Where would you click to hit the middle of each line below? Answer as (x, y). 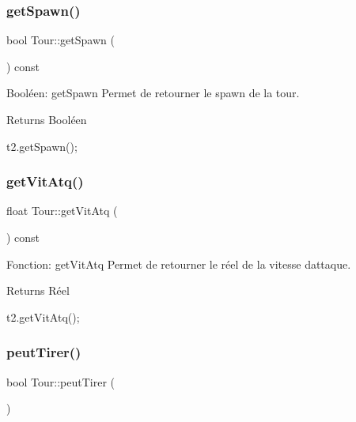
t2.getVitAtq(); (43, 316)
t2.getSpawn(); (42, 146)
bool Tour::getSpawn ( (61, 40)
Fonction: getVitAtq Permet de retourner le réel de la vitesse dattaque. (179, 264)
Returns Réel (38, 290)
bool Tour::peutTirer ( (61, 381)
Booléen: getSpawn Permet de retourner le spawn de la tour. (153, 93)
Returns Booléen (47, 119)
